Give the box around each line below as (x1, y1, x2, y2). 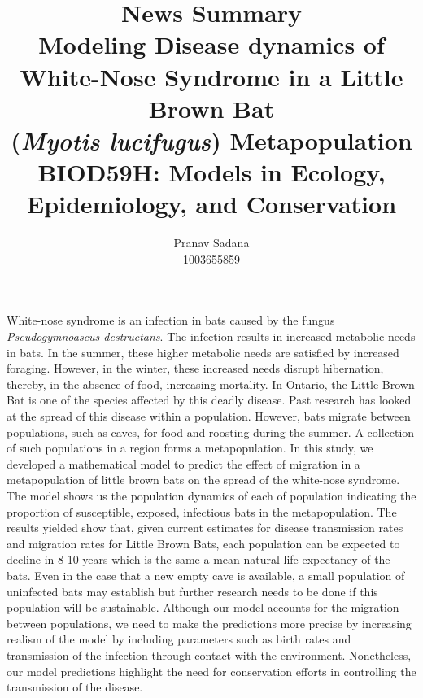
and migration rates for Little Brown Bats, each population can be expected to (7, 534, 400, 552)
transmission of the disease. (7, 678, 143, 696)
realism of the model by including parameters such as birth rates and (7, 630, 351, 648)
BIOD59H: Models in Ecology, (37, 155, 386, 189)
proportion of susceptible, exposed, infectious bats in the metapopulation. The (7, 503, 397, 520)
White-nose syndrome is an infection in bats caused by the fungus (7, 312, 335, 329)
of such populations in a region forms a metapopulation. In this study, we (7, 439, 373, 456)
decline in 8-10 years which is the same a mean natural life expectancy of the (7, 551, 390, 568)
